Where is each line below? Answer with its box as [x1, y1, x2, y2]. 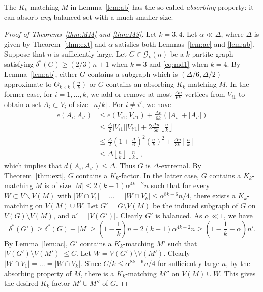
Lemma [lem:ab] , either [4, 68, 78, 79]
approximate [4, 78, 43, 89]
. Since [80, 258, 101, 269]
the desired [4, 278, 39, 288]
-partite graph [189, 48, 233, 59]
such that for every [151, 180, 210, 191]
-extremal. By [159, 160, 201, 171]
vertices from [185, 89, 225, 99]
